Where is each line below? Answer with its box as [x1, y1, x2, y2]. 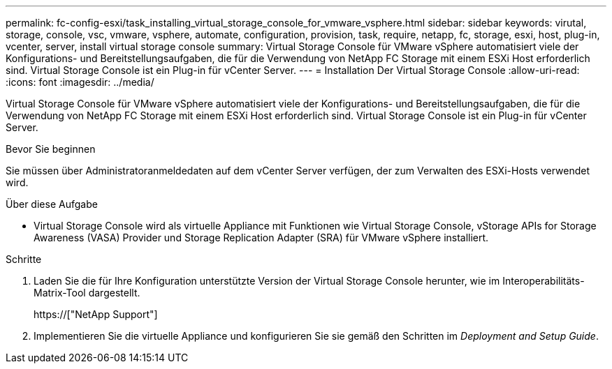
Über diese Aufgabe [6, 198, 98, 210]
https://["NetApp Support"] [34, 308, 158, 320]
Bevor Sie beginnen [6, 143, 96, 155]
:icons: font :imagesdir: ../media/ [6, 76, 154, 88]
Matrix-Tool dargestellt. [34, 287, 140, 299]
